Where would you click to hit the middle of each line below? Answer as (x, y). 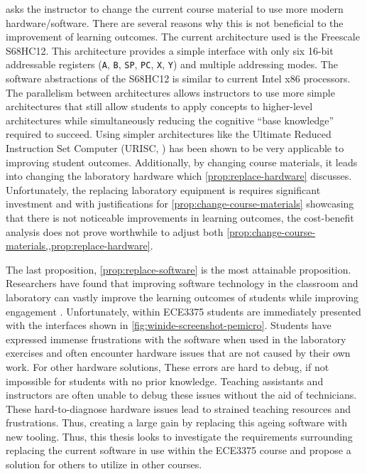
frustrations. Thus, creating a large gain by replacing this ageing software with (176, 422)
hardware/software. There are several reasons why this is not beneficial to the (175, 22)
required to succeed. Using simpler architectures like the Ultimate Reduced (169, 134)
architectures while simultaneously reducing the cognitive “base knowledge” (170, 120)
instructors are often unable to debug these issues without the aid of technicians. (181, 395)
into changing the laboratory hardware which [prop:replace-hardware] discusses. (179, 176)
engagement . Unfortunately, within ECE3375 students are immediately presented (183, 311)
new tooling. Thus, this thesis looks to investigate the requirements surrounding (179, 436)
